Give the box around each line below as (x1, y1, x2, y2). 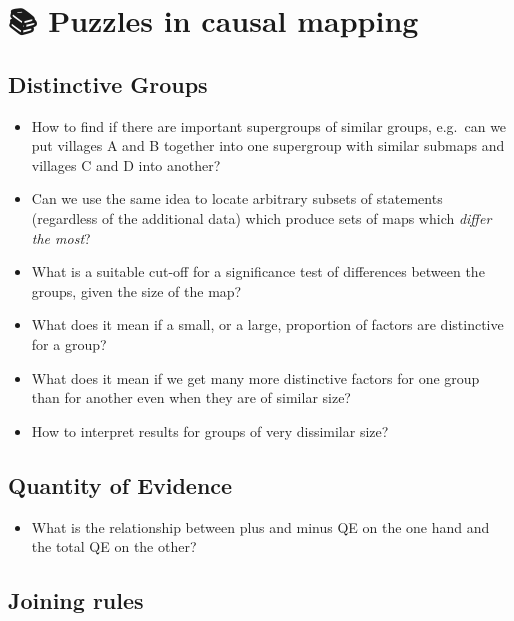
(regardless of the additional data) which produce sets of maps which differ (31, 207, 492, 228)
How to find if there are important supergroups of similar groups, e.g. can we (31, 115, 507, 136)
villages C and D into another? (31, 154, 221, 175)
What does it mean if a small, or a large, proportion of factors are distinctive (31, 314, 504, 335)
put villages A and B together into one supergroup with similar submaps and (31, 135, 505, 156)
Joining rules (8, 585, 144, 616)
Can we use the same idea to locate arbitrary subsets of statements (31, 188, 443, 209)
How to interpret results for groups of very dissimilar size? (31, 420, 389, 441)
